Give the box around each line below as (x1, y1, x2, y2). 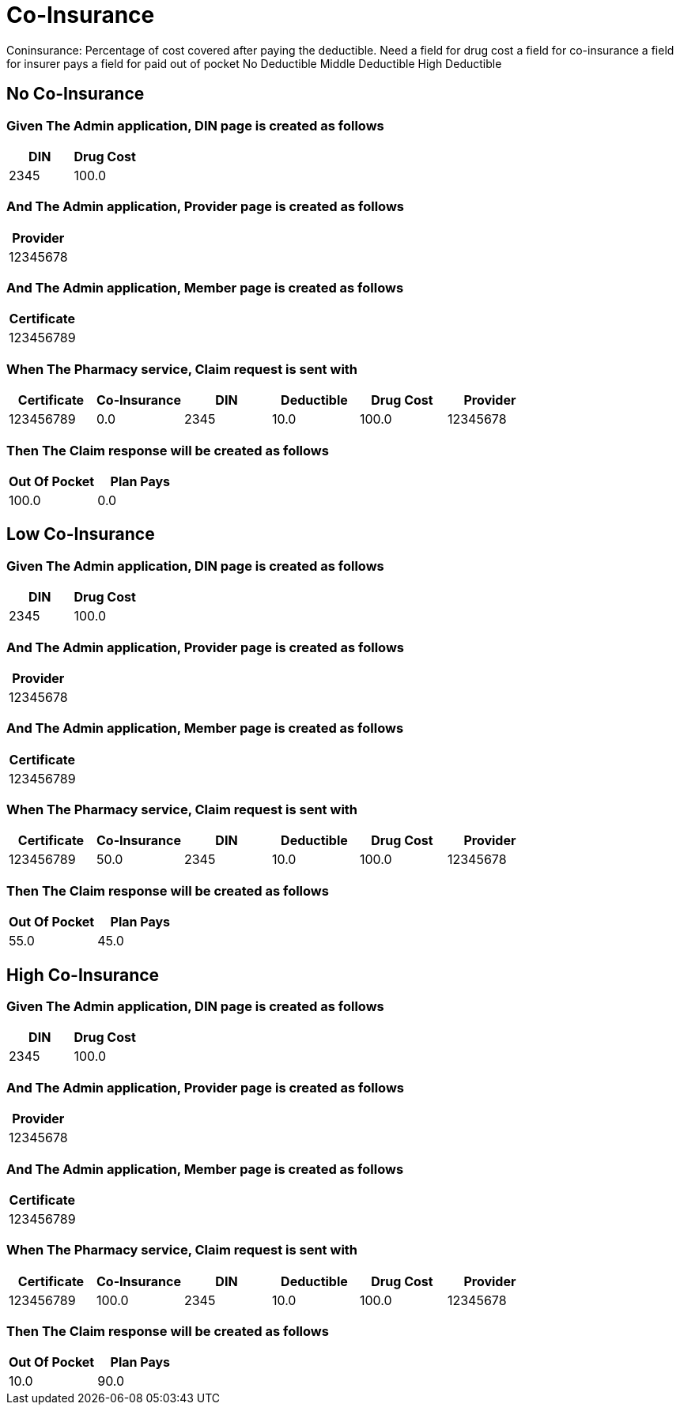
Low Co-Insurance (6, 524, 155, 545)
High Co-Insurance (6, 964, 160, 985)
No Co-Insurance (6, 84, 145, 104)
